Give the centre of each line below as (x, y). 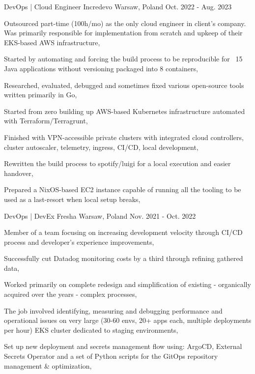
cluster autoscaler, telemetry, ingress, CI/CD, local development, (101, 147)
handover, (19, 173)
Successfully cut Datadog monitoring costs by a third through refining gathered (124, 258)
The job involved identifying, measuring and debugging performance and (113, 310)
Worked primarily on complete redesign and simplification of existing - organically (127, 284)
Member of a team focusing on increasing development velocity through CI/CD (123, 232)
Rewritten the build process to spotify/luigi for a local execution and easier (117, 163)
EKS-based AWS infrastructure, (52, 42)
